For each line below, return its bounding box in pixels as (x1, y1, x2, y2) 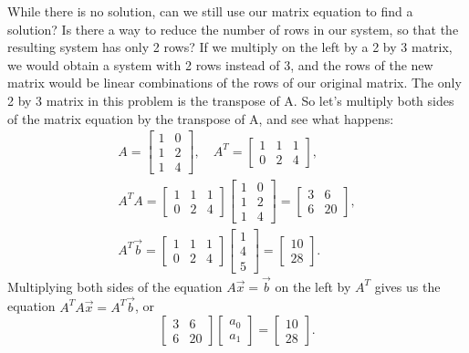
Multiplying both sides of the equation (7, 276, 223, 296)
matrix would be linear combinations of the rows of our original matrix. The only (7, 73, 462, 92)
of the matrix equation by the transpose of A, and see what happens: (7, 109, 394, 128)
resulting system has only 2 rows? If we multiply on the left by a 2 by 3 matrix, (7, 37, 453, 57)
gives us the (374, 276, 441, 296)
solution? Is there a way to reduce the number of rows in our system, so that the (7, 19, 459, 38)
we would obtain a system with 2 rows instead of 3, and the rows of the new (7, 55, 433, 74)
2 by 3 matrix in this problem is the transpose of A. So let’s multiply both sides (7, 90, 454, 109)
